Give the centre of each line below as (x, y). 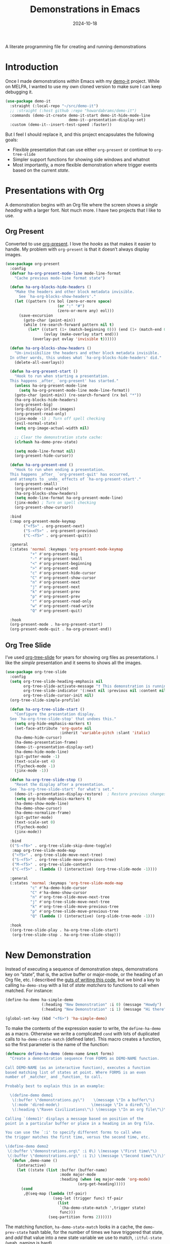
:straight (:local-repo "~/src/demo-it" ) (54, 106)
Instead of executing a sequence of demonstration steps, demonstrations (82, 969)
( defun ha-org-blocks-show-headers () (51, 348)
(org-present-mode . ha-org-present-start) (56, 625)
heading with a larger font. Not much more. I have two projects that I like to (83, 210)
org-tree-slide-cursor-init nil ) (59, 696)
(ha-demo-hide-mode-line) (42, 752)
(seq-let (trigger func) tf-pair (88, 1198)
